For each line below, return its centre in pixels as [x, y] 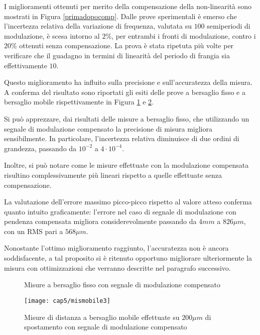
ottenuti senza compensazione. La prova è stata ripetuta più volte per [126, 45]
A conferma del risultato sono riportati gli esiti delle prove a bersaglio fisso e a [125, 92]
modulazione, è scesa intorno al [52, 35]
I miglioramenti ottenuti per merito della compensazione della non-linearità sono [128, 6]
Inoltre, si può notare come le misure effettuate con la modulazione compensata [126, 165]
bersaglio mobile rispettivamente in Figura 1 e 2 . [79, 102]
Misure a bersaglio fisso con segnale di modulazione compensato [122, 285]
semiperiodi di [229, 26]
